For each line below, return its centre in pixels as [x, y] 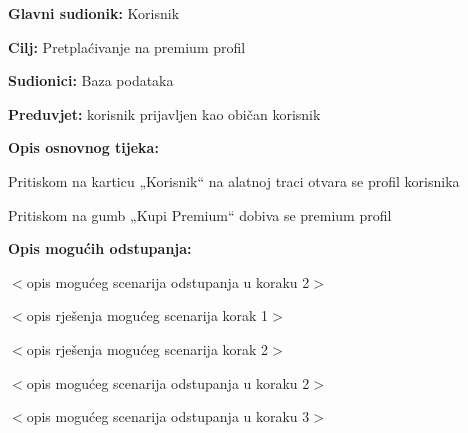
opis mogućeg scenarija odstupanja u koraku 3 [168, 416]
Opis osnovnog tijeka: [83, 147]
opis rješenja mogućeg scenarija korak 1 [147, 315]
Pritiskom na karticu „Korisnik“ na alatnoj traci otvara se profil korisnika [234, 180]
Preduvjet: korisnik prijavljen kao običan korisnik [164, 113]
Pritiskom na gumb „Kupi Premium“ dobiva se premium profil [200, 214]
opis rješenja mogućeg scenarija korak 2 [147, 348]
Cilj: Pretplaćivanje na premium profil [127, 46]
